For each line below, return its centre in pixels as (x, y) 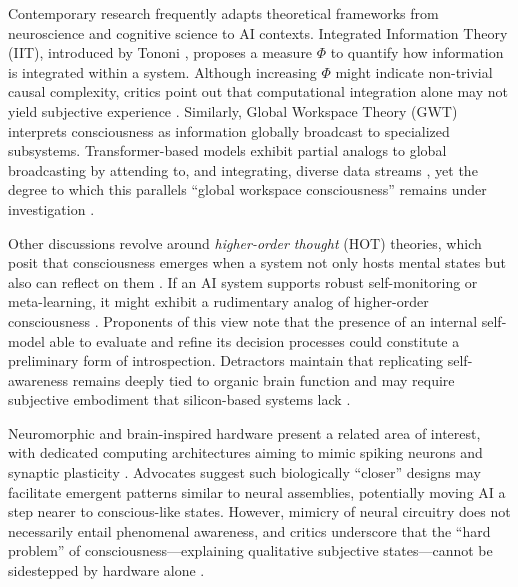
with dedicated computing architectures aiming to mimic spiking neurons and (245, 452)
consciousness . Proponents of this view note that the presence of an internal (243, 320)
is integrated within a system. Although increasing (162, 71)
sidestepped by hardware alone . (106, 570)
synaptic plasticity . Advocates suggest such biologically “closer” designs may (244, 472)
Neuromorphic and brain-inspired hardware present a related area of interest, (244, 432)
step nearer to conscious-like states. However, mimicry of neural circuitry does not (259, 511)
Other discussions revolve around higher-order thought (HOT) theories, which (245, 242)
